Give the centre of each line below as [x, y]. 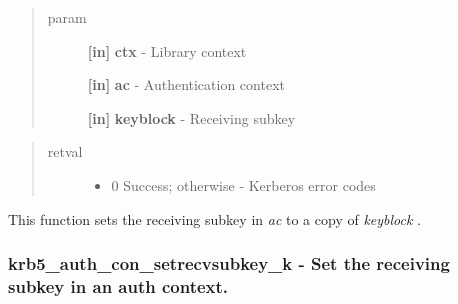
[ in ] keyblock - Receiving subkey [191, 117]
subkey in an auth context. [118, 286]
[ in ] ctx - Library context [167, 50]
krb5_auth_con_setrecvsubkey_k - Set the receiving [229, 263]
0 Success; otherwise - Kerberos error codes [243, 184]
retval [65, 151]
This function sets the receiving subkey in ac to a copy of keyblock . [214, 218]
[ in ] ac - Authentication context [186, 84]
